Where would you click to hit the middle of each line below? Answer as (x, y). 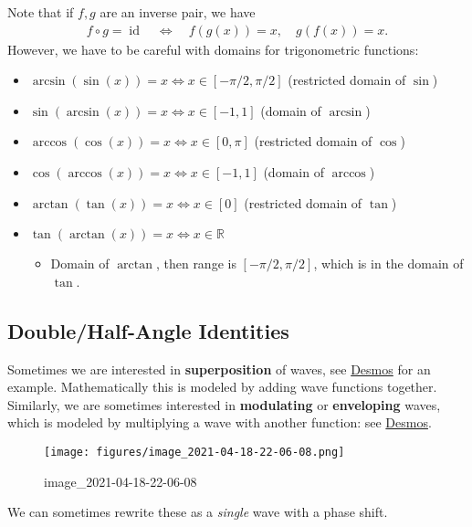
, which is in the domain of (388, 263)
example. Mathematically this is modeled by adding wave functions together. (222, 387)
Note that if (41, 12)
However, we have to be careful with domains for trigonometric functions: (213, 49)
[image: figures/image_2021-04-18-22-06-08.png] (194, 452)
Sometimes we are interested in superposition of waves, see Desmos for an (219, 369)
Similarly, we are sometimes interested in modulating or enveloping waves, (224, 404)
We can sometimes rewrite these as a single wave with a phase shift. (198, 512)
